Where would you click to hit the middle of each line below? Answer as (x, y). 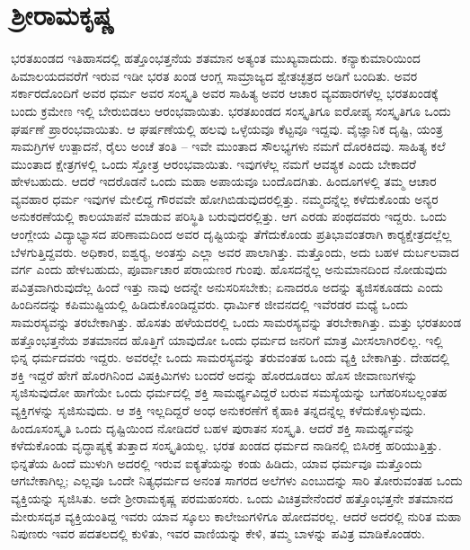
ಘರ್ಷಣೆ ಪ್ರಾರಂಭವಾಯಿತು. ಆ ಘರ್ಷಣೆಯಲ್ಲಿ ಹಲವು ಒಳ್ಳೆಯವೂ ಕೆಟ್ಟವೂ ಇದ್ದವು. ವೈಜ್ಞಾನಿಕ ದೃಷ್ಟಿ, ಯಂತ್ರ (227, 128)
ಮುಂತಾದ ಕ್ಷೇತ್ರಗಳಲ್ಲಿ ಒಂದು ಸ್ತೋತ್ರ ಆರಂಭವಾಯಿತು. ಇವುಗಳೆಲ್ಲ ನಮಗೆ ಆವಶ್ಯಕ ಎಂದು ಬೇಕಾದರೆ (213, 163)
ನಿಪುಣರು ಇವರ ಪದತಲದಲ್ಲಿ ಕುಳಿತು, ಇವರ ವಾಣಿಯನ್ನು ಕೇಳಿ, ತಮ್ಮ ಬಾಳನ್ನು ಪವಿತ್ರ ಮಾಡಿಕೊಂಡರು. (218, 533)
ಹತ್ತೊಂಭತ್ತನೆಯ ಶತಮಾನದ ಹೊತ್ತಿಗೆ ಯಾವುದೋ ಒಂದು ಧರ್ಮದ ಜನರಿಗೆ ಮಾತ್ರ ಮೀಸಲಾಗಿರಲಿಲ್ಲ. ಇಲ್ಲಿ (227, 339)
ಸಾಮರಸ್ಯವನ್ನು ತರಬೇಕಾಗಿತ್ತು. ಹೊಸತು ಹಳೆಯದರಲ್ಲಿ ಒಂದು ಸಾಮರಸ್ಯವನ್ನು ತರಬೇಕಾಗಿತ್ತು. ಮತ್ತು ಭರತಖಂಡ (236, 322)
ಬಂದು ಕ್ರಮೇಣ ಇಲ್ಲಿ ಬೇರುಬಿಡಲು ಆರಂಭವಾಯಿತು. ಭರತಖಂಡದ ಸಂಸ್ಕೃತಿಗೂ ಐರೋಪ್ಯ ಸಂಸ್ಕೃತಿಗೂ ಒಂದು (231, 110)
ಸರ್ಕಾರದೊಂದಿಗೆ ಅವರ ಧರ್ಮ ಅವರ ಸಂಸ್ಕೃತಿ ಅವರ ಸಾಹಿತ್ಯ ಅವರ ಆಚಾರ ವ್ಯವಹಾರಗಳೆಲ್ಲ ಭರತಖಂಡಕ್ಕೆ (225, 93)
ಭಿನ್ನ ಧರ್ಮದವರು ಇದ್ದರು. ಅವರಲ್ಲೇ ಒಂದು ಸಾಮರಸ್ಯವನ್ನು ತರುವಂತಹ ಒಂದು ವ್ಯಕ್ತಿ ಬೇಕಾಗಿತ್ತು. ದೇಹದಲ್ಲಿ (230, 357)
